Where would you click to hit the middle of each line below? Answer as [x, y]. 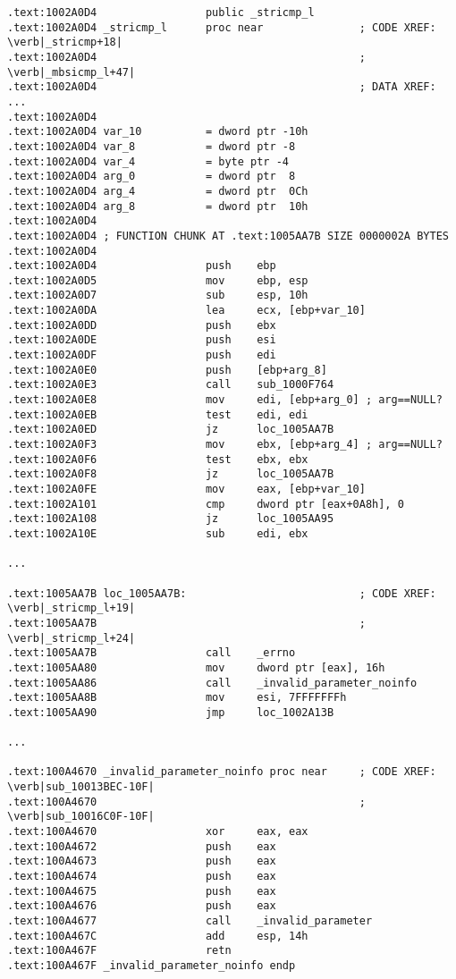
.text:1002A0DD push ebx [142, 325]
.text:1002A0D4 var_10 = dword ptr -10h [158, 132]
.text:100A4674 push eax [142, 877]
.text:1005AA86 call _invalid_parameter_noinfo [212, 683]
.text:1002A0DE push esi [142, 340]
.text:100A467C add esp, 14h [158, 936]
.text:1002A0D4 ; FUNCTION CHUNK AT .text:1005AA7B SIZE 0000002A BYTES [228, 236]
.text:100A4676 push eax [142, 906]
